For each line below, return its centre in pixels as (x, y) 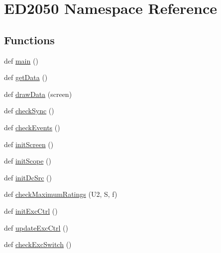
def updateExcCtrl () (36, 227)
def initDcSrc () (28, 177)
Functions (29, 40)
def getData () (26, 77)
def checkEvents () (32, 127)
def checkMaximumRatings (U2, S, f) (61, 194)
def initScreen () (29, 144)
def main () (21, 60)
